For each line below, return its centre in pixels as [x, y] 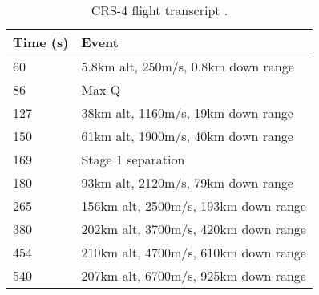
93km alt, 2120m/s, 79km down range [187, 182]
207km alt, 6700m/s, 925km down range [194, 275]
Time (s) [41, 42]
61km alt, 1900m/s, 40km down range [187, 136]
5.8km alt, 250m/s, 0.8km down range [188, 66]
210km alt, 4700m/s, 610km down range [194, 252]
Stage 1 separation [133, 159]
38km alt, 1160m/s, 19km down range [187, 113]
